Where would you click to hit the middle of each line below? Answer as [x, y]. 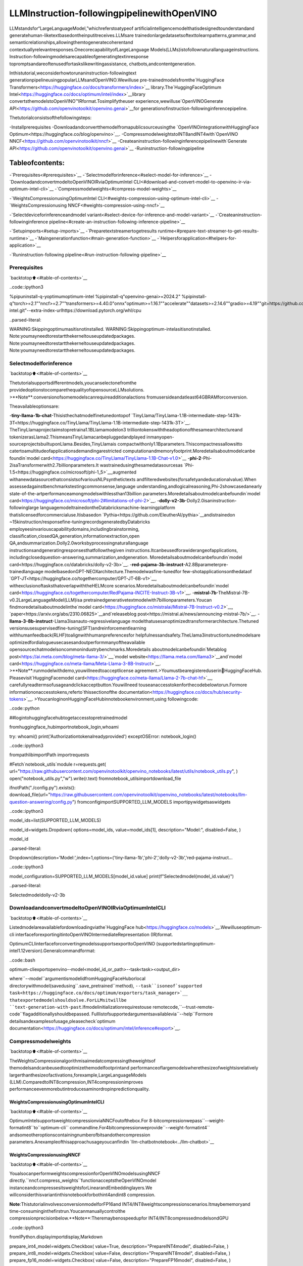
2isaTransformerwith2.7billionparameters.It [54, 465]
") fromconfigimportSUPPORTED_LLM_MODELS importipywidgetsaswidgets [151, 802]
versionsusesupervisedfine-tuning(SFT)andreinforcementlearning [78, 628]
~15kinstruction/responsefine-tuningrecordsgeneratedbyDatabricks [80, 522]
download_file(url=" [30, 795]
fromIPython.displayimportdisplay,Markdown [56, 1237]
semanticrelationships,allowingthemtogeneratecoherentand [71, 43]
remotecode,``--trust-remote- [183, 1007]
